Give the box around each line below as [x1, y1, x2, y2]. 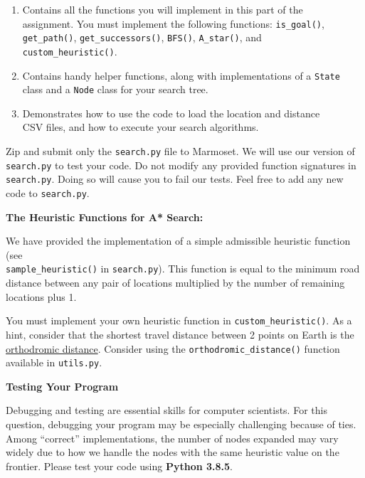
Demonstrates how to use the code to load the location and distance [22, 105, 320, 120]
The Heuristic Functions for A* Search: [6, 209, 203, 224]
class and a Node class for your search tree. [22, 82, 208, 97]
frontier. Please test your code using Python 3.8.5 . [6, 458, 233, 473]
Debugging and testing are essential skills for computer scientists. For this [6, 403, 327, 418]
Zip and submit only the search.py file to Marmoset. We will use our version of [6, 144, 355, 159]
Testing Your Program [6, 378, 119, 393]
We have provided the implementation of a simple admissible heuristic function [6, 233, 351, 248]
